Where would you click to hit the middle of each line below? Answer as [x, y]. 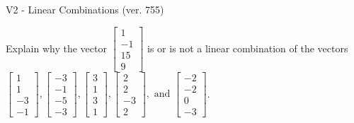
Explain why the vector [56, 48]
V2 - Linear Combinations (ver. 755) [85, 9]
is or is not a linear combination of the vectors [248, 48]
